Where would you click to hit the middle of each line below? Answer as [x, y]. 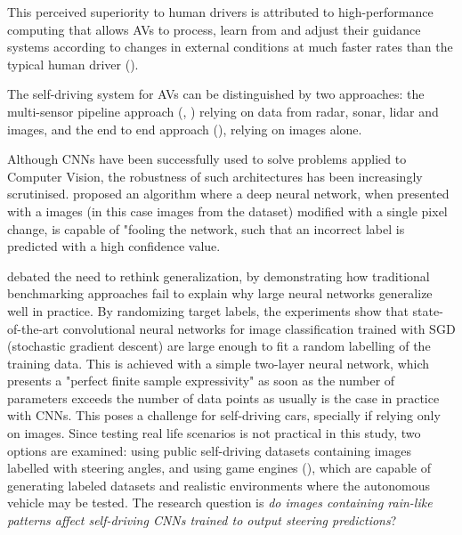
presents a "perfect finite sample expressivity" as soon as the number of [201, 381]
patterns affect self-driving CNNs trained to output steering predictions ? [202, 520]
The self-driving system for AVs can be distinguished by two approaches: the [216, 94]
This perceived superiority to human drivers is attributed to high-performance [220, 12]
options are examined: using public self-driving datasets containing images [210, 450]
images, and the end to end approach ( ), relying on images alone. [185, 129]
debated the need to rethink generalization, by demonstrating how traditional [219, 276]
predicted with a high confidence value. [114, 246]
